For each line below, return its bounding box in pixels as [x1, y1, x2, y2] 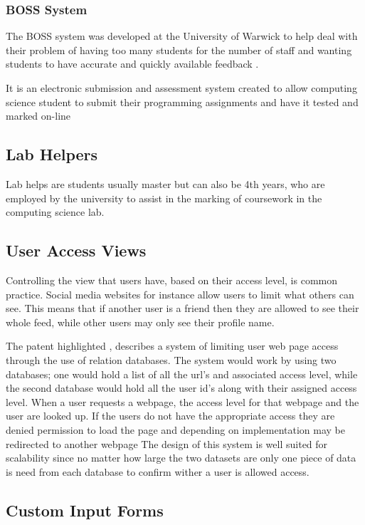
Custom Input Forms [6, 499, 164, 521]
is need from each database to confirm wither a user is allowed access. [6, 464, 310, 479]
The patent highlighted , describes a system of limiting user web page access [6, 338, 339, 353]
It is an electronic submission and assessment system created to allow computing [6, 80, 357, 95]
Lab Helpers [6, 143, 98, 165]
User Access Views [6, 239, 147, 261]
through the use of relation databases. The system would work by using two [6, 352, 337, 367]
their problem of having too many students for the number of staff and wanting [6, 42, 352, 57]
